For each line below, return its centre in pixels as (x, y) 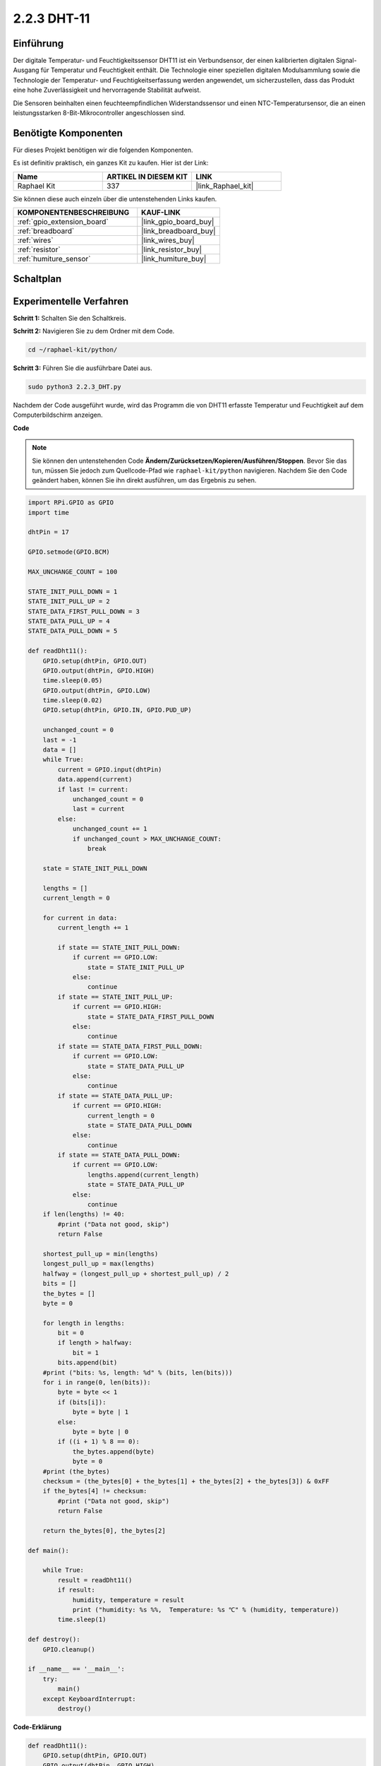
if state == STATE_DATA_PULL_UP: (115, 1096)
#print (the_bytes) (77, 1471)
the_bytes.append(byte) (114, 1451)
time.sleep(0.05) (73, 681)
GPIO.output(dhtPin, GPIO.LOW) (97, 690)
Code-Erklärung (37, 1726)
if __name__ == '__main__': (76, 1669)
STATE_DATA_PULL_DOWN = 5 (73, 631)
